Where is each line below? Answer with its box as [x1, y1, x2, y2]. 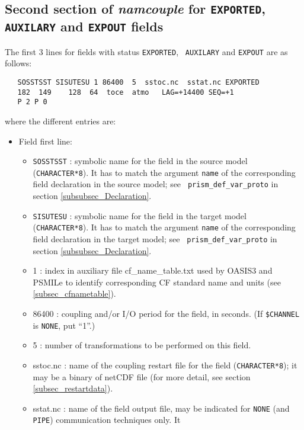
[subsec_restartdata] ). [33, 382, 113, 394]
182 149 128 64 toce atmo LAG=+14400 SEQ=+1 [17, 88, 234, 97]
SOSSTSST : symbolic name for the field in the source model [33, 155, 248, 167]
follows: [5, 57, 32, 69]
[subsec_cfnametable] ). [33, 287, 116, 300]
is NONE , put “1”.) [33, 319, 95, 331]
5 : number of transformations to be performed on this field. [33, 339, 251, 351]
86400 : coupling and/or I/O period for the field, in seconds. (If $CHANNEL [33, 307, 300, 320]
